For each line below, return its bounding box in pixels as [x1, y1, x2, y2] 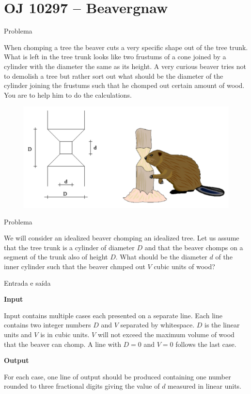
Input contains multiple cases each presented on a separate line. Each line [4, 310, 222, 320]
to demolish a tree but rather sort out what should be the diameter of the [4, 70, 223, 81]
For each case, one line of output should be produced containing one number [4, 371, 231, 381]
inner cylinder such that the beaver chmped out [4, 261, 145, 271]
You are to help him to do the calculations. [4, 89, 132, 100]
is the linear [204, 320, 240, 330]
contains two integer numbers [4, 320, 91, 330]
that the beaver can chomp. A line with [4, 339, 121, 349]
